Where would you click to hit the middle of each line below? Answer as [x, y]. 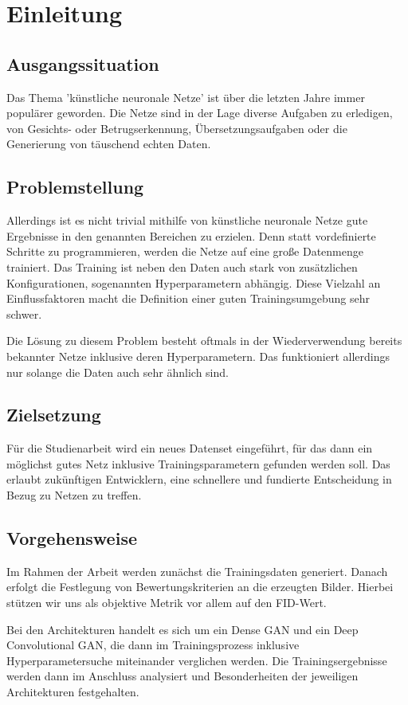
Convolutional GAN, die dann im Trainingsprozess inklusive [153, 645]
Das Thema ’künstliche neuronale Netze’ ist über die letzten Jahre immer [186, 97]
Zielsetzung [54, 415]
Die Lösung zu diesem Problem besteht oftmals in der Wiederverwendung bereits [204, 341]
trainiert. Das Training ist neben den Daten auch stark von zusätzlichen [182, 266]
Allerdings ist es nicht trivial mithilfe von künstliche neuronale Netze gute [187, 220]
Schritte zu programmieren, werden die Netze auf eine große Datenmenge [185, 251]
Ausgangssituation [83, 63]
